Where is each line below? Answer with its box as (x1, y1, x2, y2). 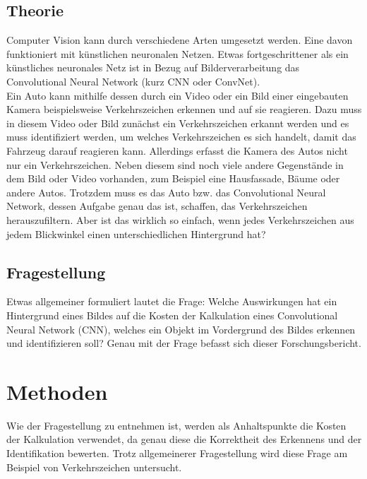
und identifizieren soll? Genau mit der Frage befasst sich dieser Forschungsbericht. (6, 336, 361, 350)
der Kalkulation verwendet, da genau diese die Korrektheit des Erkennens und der (6, 432, 362, 447)
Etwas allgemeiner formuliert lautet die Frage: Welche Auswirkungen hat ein (6, 294, 337, 309)
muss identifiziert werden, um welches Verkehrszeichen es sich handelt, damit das (6, 129, 356, 144)
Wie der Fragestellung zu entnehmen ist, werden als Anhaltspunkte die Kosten (6, 418, 347, 432)
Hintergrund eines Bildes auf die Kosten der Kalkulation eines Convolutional (6, 307, 338, 322)
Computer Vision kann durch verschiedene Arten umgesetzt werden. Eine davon (6, 32, 353, 47)
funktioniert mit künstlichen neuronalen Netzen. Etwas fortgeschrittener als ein (6, 46, 349, 61)
